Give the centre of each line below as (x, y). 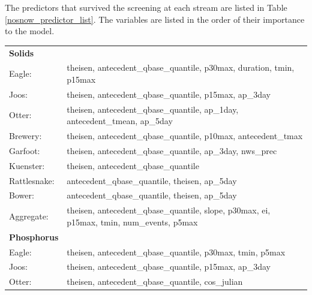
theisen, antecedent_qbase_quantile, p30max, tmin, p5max (176, 252)
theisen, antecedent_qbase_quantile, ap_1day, (153, 109)
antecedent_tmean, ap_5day (120, 121)
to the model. (30, 31)
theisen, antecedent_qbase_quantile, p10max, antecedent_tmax (185, 136)
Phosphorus (34, 237)
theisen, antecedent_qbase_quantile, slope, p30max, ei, (169, 210)
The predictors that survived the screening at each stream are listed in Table (146, 7)
